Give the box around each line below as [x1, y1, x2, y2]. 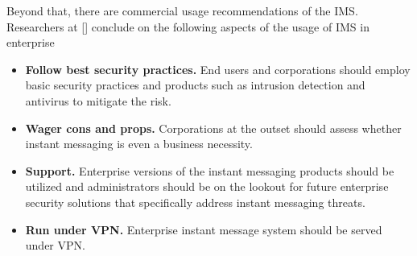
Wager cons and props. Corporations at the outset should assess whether [25, 119, 402, 136]
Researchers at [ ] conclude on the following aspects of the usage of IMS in [6, 18, 370, 35]
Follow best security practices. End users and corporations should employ [25, 60, 411, 77]
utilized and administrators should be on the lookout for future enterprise [25, 178, 389, 195]
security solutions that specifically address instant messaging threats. [25, 193, 365, 210]
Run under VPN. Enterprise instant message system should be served [25, 221, 382, 237]
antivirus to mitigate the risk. [25, 92, 171, 109]
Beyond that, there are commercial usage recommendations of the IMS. [6, 2, 358, 19]
